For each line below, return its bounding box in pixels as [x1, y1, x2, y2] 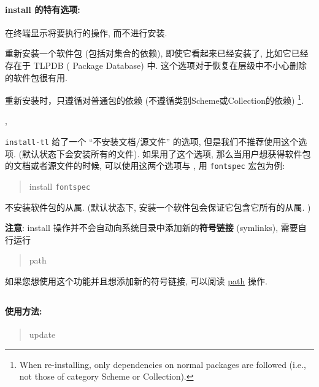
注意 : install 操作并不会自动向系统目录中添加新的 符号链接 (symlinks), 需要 [5, 221, 298, 234]
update [29, 328, 56, 341]
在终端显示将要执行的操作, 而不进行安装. [5, 26, 167, 39]
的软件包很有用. [5, 71, 67, 84]
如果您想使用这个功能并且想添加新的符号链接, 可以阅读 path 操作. [5, 274, 267, 287]
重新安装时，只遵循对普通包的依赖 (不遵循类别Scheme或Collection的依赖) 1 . [5, 92, 304, 106]
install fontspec [29, 179, 91, 192]
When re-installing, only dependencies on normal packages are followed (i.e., [19, 358, 306, 370]
